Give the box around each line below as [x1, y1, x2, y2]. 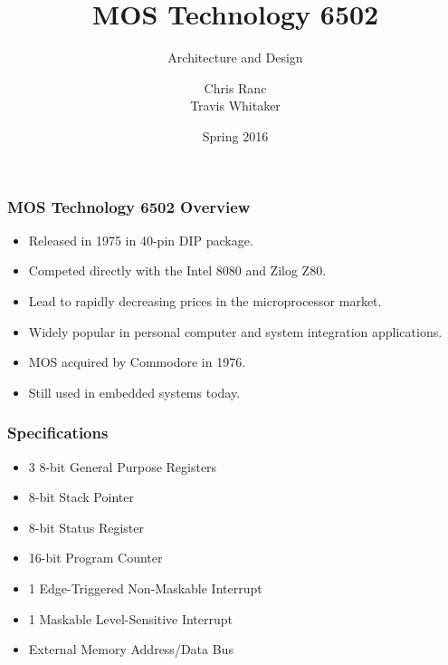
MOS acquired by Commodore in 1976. [28, 352, 246, 371]
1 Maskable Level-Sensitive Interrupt [28, 609, 233, 628]
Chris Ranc [204, 78, 267, 97]
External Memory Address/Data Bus [28, 640, 234, 659]
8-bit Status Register [28, 517, 144, 536]
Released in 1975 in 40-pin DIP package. [28, 230, 253, 249]
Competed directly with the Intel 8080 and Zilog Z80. [28, 261, 327, 280]
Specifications [7, 421, 109, 444]
